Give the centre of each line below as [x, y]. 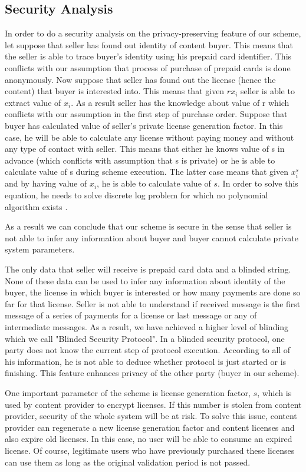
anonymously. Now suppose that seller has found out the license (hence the [140, 79]
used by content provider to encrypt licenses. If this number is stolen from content [153, 404]
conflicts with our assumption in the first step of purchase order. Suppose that [146, 114]
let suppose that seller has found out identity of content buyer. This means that [149, 44]
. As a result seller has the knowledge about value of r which [180, 102]
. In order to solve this [258, 183]
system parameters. [40, 249]
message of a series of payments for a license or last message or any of [131, 315]
